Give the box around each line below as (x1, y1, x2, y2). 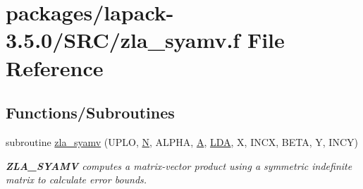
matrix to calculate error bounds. (6, 172, 147, 187)
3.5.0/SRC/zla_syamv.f (6, 25, 240, 54)
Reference (6, 53, 104, 82)
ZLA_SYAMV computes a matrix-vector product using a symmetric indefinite (6, 158, 352, 173)
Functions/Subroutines (6, 102, 175, 123)
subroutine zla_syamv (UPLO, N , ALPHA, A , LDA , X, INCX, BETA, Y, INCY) (6, 134, 358, 149)
